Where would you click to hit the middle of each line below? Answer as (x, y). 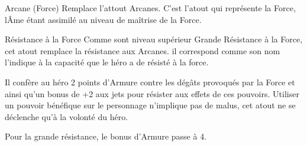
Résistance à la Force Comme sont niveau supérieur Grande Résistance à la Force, (154, 39)
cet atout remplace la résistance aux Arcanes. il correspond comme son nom (143, 50)
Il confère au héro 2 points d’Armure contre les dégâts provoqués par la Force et (150, 82)
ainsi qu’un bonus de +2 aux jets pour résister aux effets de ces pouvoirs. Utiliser (152, 93)
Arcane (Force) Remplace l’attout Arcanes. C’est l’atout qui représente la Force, (150, 8)
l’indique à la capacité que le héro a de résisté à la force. (107, 62)
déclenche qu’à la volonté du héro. (67, 116)
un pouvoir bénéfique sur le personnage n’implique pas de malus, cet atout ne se (150, 105)
